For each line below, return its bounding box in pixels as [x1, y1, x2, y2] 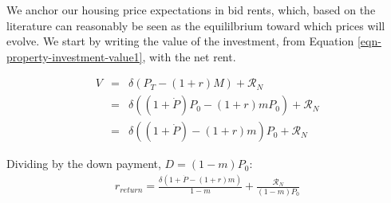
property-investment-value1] [6, 48, 143, 64]
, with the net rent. [142, 48, 236, 64]
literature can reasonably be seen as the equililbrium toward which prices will [6, 17, 385, 33]
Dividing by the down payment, [6, 155, 161, 172]
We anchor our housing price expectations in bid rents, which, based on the [6, 2, 376, 18]
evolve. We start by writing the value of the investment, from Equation [6, 33, 354, 49]
